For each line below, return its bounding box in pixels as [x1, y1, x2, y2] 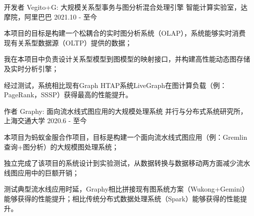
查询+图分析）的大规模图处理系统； [4, 141, 119, 151]
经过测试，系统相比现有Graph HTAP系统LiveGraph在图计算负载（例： [4, 80, 227, 90]
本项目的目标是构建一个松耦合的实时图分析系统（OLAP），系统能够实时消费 [4, 28, 246, 38]
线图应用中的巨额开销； [4, 167, 79, 177]
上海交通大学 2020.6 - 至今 [4, 115, 87, 126]
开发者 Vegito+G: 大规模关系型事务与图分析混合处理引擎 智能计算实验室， [4, 2, 241, 12]
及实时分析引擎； [4, 63, 59, 73]
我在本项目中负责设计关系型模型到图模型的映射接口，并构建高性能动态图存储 [4, 54, 250, 64]
